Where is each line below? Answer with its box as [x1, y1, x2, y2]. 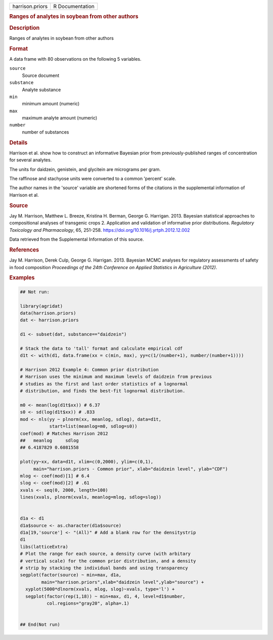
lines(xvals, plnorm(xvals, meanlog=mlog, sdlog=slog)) [20, 494, 162, 500]
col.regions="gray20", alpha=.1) [46, 600, 130, 606]
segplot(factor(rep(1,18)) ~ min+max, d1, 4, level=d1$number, [25, 593, 186, 599]
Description [9, 24, 40, 31]
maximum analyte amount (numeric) [22, 115, 98, 121]
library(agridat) [20, 303, 63, 309]
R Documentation [53, 3, 95, 10]
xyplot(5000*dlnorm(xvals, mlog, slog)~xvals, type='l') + [25, 586, 175, 592]
